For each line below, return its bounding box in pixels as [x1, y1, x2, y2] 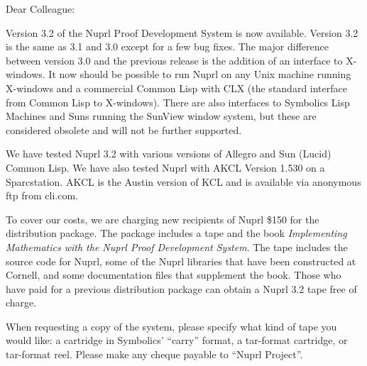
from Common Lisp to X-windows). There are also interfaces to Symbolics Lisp [6, 94, 350, 109]
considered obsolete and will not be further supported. [6, 122, 242, 137]
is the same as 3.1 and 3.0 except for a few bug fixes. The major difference [6, 39, 329, 54]
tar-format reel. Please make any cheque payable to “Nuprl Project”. [6, 347, 303, 362]
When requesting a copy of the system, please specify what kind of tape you [6, 318, 337, 333]
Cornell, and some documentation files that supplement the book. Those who [6, 267, 341, 282]
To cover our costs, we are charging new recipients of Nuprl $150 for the [6, 211, 319, 226]
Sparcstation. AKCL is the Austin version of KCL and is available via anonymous [6, 174, 361, 189]
